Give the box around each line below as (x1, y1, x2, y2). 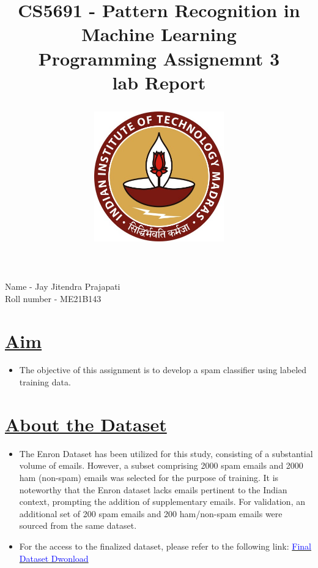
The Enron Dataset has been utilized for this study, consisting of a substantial (19, 447, 313, 460)
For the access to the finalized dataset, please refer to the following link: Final (19, 539, 311, 552)
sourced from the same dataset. (19, 519, 137, 532)
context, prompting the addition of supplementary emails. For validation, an (19, 495, 305, 508)
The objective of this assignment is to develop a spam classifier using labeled (19, 363, 307, 376)
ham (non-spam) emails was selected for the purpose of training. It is (19, 471, 279, 483)
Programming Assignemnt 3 (38, 45, 280, 70)
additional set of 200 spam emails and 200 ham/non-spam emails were (19, 507, 283, 520)
